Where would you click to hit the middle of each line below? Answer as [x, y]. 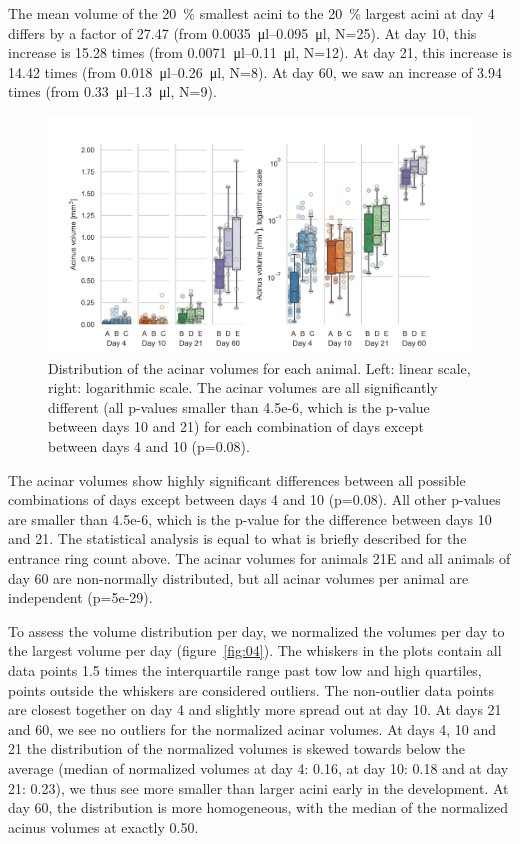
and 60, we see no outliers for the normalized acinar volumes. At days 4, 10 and [252, 728]
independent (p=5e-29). [80, 597]
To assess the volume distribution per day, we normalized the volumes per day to [256, 630]
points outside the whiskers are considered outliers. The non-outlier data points [251, 689]
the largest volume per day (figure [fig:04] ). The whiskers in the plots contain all [255, 650]
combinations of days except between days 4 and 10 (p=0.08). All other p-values [254, 499]
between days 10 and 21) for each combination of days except [236, 426]
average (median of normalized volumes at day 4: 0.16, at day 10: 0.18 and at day [258, 767]
